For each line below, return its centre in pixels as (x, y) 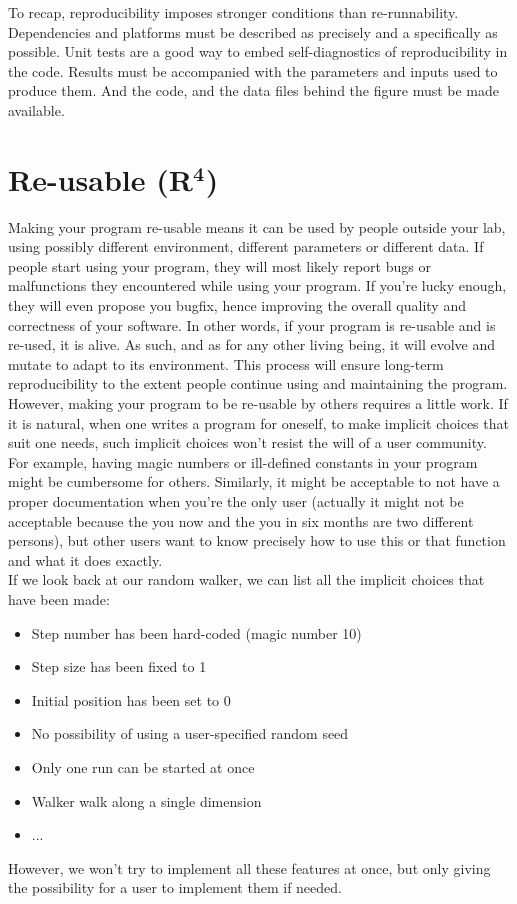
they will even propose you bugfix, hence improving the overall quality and (237, 305)
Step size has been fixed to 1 (119, 666)
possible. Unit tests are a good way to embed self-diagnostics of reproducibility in (258, 51)
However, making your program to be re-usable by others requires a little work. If (258, 403)
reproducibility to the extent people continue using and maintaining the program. (258, 383)
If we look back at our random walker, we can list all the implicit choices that (246, 579)
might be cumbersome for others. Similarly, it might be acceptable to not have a (254, 481)
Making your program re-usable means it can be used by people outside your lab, (257, 226)
